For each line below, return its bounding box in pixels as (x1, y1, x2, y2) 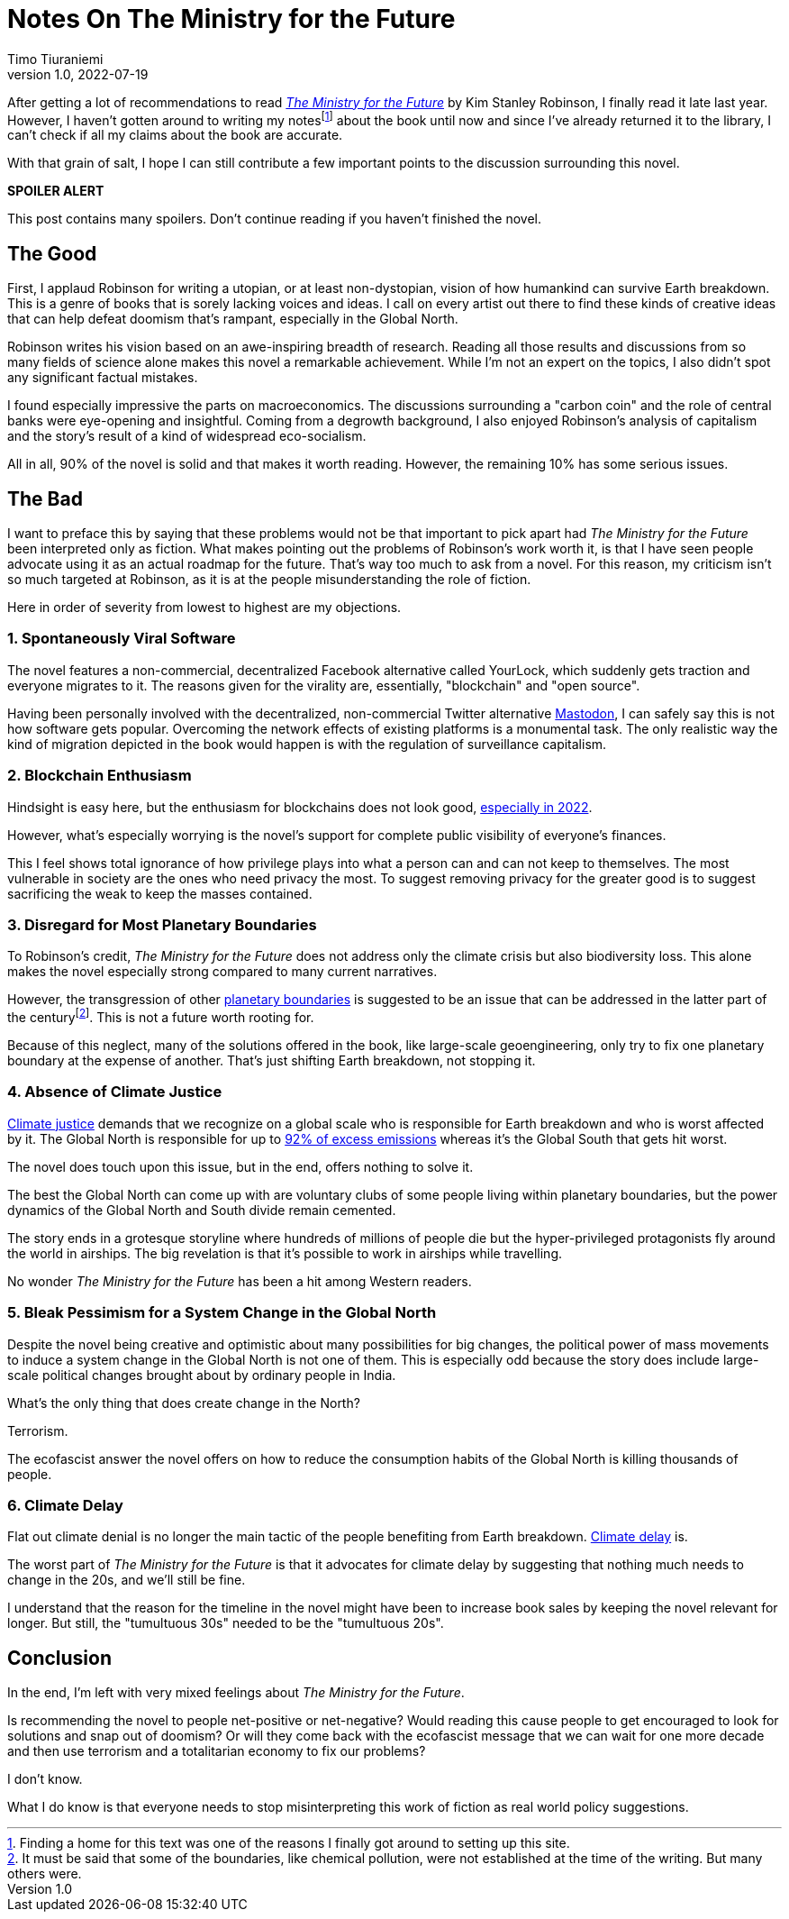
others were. (7, 1866, 82, 1882)
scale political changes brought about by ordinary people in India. (7, 1366, 396, 1383)
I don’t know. (7, 1771, 83, 1787)
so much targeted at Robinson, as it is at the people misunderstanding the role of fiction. (7, 571, 531, 588)
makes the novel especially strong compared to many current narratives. (7, 964, 438, 980)
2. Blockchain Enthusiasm (7, 766, 192, 785)
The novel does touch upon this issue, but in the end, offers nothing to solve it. (7, 1158, 474, 1174)
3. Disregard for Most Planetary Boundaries (7, 915, 317, 934)
